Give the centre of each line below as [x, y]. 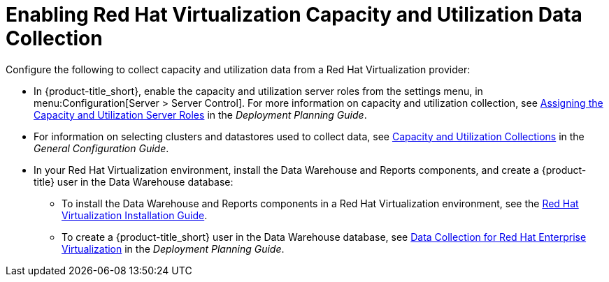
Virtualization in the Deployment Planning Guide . [173, 248]
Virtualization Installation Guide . [135, 215]
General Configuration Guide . [101, 148]
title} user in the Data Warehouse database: [134, 181]
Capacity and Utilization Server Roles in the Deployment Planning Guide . [200, 114]
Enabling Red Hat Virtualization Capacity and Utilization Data [294, 15]
